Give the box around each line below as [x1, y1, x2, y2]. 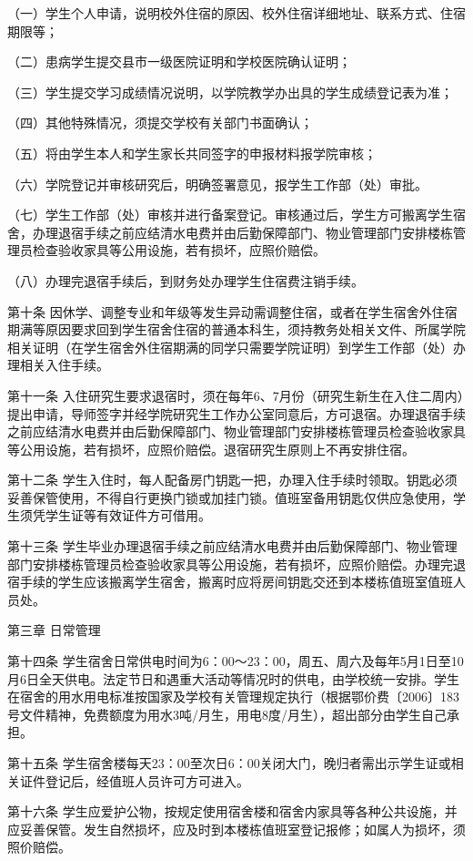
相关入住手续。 [19, 355, 109, 374]
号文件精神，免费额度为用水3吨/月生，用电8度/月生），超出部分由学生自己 [7, 704, 447, 723]
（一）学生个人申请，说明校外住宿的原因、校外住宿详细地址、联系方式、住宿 [7, 4, 466, 22]
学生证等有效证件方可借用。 [45, 506, 211, 525]
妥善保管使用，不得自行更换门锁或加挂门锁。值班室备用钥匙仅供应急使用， [7, 487, 453, 507]
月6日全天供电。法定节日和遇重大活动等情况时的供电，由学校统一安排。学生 [7, 669, 459, 688]
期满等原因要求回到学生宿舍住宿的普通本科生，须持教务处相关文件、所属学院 [7, 320, 466, 339]
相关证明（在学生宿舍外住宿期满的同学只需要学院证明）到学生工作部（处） [7, 337, 453, 356]
